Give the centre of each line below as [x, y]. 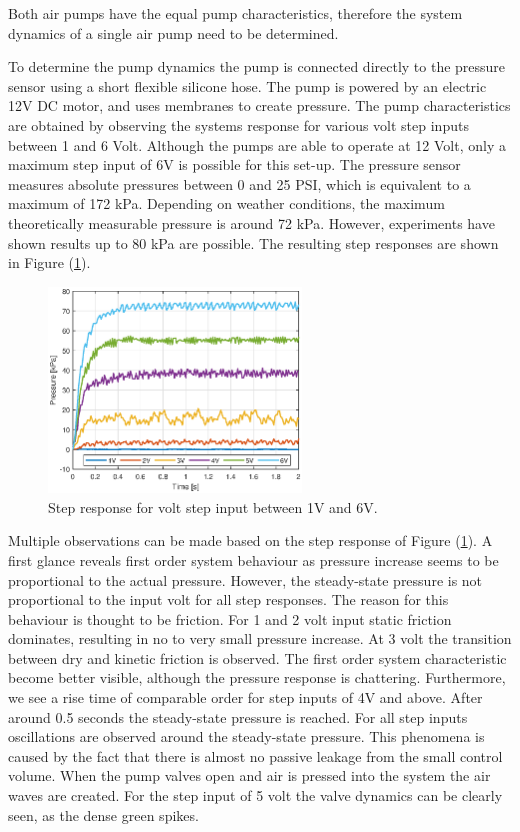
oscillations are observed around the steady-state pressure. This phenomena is [246, 736]
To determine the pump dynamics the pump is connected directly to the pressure [257, 66]
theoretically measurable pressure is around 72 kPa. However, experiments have [251, 222]
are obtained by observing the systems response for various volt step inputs [238, 124]
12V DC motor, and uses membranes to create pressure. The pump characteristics [259, 105]
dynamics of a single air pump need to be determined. [173, 32]
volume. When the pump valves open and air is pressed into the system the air [249, 775]
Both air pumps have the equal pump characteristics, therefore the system [235, 13]
